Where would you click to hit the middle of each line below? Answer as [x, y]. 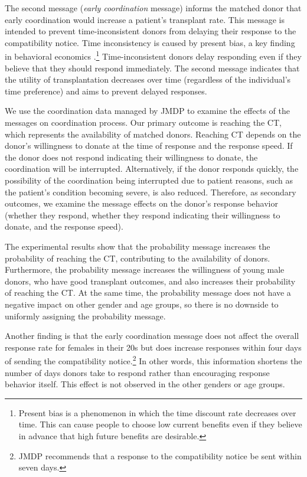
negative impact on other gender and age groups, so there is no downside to [142, 304]
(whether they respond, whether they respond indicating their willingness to [143, 215]
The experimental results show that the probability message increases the [138, 246]
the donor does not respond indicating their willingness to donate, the [131, 157]
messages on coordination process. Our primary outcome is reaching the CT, [143, 122]
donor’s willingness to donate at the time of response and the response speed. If [149, 146]
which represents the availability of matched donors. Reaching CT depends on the [153, 134]
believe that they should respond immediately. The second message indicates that [152, 68]
